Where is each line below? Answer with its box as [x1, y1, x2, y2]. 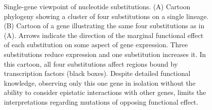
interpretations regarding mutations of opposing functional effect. [4, 96, 198, 107]
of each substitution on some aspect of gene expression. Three [4, 39, 188, 50]
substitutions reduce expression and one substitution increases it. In [4, 49, 206, 59]
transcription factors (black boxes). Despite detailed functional [4, 68, 191, 78]
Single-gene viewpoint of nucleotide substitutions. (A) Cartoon [4, 1, 191, 11]
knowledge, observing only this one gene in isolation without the [4, 77, 195, 88]
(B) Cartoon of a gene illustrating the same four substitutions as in [4, 20, 205, 31]
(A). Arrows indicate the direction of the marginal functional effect [4, 30, 204, 40]
